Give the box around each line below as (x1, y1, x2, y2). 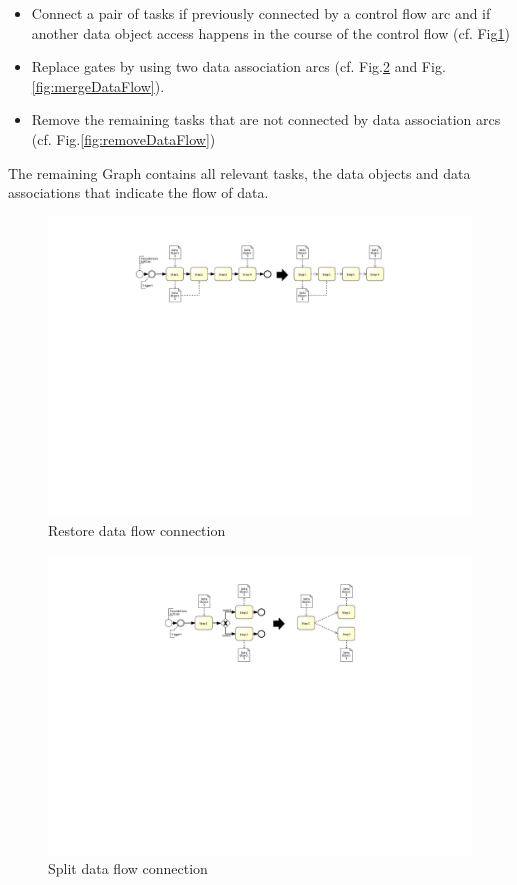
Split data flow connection (48, 858, 208, 879)
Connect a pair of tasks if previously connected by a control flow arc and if (31, 3, 491, 23)
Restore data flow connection (48, 520, 226, 541)
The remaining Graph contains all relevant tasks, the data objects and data (8, 162, 471, 183)
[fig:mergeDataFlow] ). (31, 75, 165, 96)
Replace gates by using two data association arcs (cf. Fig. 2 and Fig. (31, 56, 446, 77)
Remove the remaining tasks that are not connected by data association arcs (31, 109, 501, 130)
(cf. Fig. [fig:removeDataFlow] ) (31, 128, 216, 149)
